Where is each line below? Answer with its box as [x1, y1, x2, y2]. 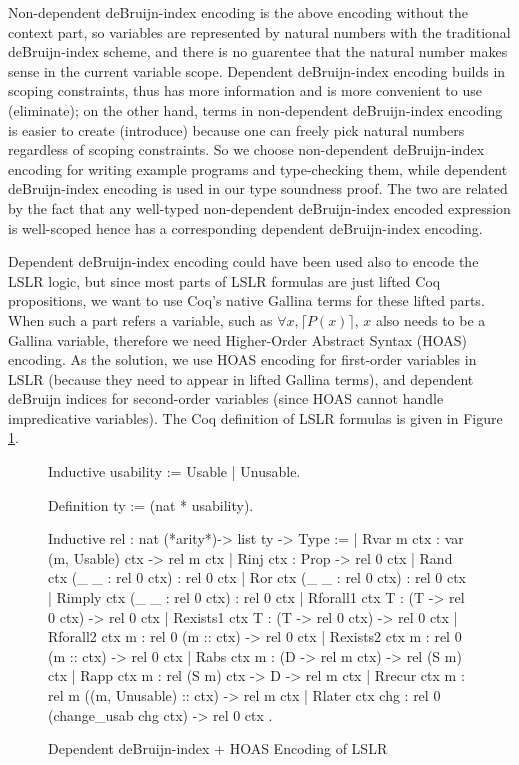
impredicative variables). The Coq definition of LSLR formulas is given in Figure [8, 407, 503, 428]
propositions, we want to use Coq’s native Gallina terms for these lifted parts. [8, 290, 485, 311]
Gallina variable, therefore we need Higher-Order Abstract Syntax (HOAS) [8, 329, 467, 350]
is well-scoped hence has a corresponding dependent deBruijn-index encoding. [8, 217, 483, 238]
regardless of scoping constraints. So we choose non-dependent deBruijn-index [8, 139, 485, 160]
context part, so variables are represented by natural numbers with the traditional [8, 21, 511, 42]
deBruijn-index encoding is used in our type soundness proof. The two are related [8, 178, 508, 199]
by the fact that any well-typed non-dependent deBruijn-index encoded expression [8, 197, 511, 218]
